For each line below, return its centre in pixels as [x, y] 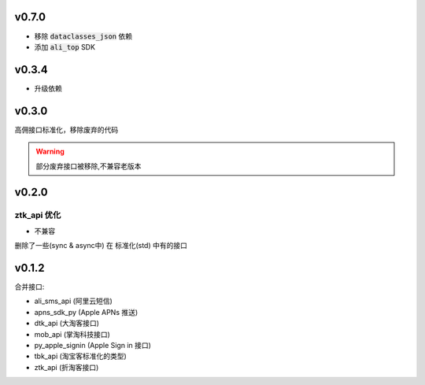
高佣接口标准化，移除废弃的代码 [66, 129]
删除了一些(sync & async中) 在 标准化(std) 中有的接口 [101, 246]
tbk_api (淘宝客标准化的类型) [81, 356]
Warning [50, 152]
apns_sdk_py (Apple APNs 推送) [86, 312]
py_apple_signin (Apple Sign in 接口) [92, 345]
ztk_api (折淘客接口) [67, 367]
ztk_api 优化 [38, 215]
